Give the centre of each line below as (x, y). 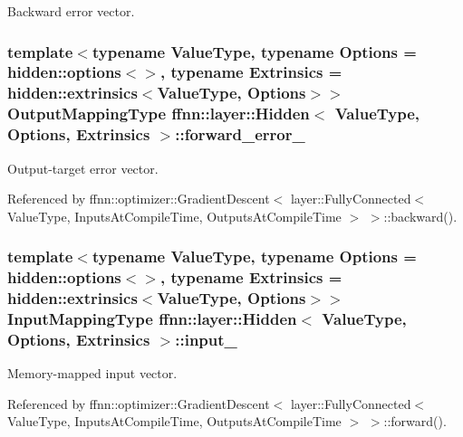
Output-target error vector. (83, 168)
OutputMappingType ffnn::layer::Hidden (159, 114)
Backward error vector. (71, 11)
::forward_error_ (240, 134)
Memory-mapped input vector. (92, 373)
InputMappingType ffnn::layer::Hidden (152, 318)
